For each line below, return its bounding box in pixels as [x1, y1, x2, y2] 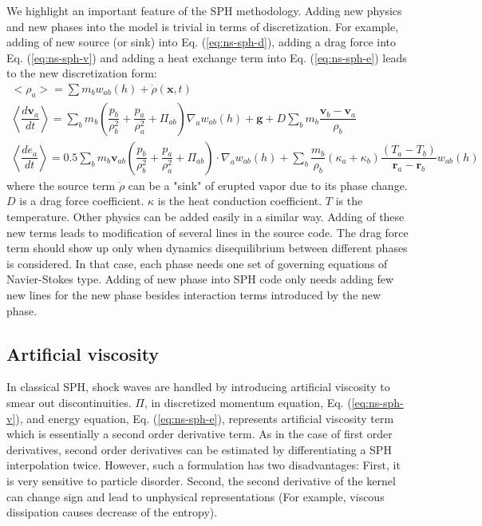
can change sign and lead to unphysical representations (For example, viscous [6, 488, 385, 504]
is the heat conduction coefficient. [157, 192, 322, 209]
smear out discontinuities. [6, 394, 132, 410]
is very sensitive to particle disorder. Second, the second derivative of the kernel [6, 472, 396, 488]
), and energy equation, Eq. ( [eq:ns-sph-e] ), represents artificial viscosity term [15, 409, 394, 426]
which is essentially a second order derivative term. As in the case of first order [6, 425, 393, 442]
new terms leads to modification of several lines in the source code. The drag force [6, 223, 409, 240]
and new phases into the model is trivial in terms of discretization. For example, [6, 18, 399, 34]
